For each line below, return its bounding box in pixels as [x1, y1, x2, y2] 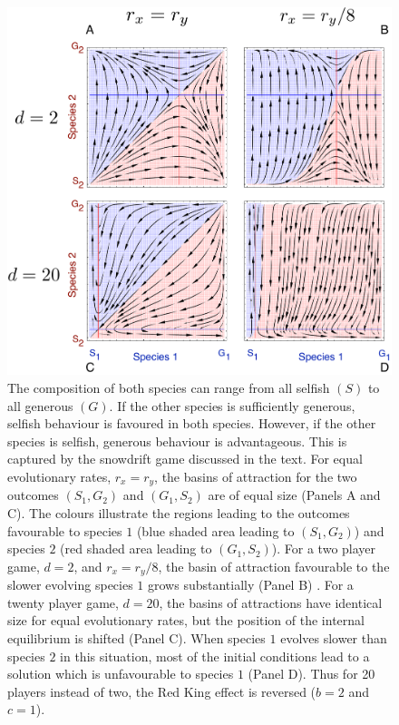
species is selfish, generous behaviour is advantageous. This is [7, 431, 347, 450]
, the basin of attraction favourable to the [158, 556, 390, 575]
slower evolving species [7, 575, 133, 594]
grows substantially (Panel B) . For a [148, 575, 354, 594]
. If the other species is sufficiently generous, [109, 396, 355, 415]
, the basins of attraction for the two [154, 466, 357, 485]
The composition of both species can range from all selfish [7, 377, 330, 397]
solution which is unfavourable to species [7, 664, 234, 683]
